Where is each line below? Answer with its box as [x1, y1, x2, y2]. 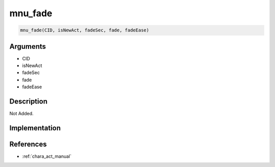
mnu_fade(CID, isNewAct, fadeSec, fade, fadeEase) [20, 27, 150, 33]
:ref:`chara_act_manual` [22, 153, 72, 159]
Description [9, 97, 48, 106]
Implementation [9, 123, 61, 132]
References [9, 140, 47, 148]
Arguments [9, 42, 46, 51]
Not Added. [9, 111, 34, 117]
